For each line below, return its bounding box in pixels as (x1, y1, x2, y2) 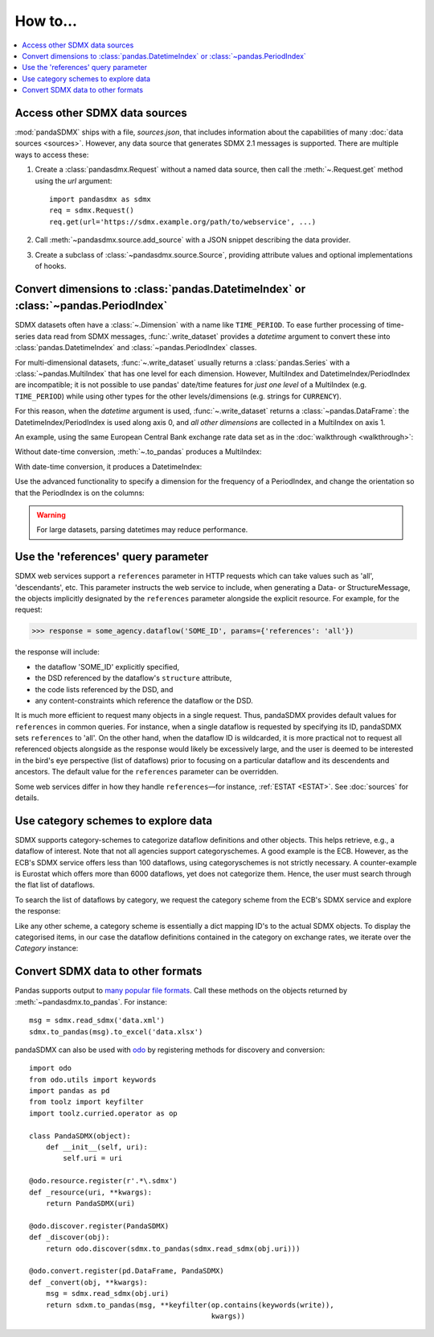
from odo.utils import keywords (29, 1075, 157, 1084)
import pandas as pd (29, 1087, 110, 1096)
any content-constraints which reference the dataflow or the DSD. (35, 695, 253, 705)
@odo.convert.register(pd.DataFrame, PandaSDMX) (29, 1266, 224, 1276)
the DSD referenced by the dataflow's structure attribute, (35, 673, 232, 683)
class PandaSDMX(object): (29, 1131, 132, 1141)
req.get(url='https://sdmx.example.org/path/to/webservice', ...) (49, 217, 317, 226)
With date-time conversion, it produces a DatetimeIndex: (14, 461, 203, 471)
